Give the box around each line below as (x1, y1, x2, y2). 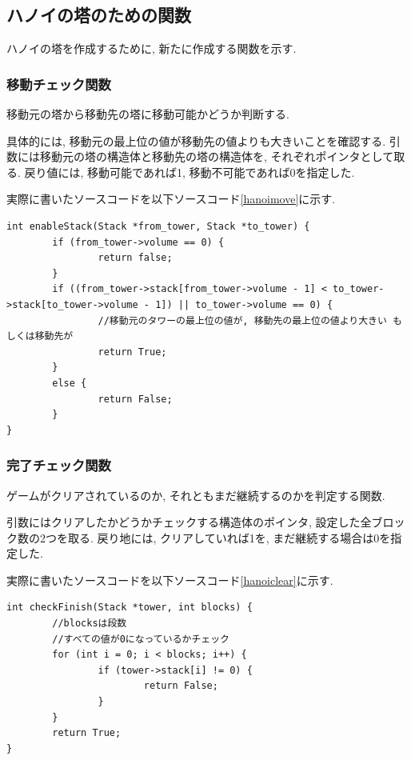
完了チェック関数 (6, 455, 111, 475)
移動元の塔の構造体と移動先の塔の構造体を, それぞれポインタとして (39, 148, 394, 165)
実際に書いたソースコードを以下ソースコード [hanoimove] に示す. (6, 190, 336, 207)
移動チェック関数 (6, 74, 111, 94)
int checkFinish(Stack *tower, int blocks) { (6, 602, 253, 614)
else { (52, 377, 87, 389)
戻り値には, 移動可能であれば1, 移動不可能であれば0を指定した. (24, 163, 355, 180)
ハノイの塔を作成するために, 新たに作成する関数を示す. (6, 40, 297, 57)
